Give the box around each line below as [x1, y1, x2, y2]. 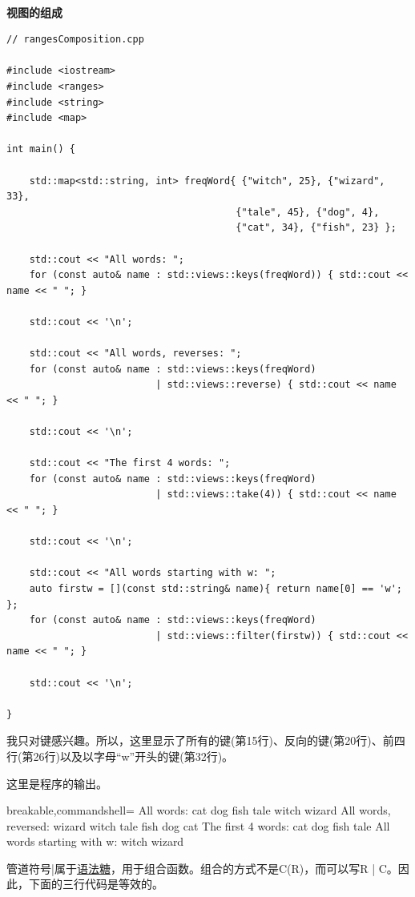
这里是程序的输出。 [6, 774, 107, 791]
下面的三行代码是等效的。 [28, 875, 163, 892]
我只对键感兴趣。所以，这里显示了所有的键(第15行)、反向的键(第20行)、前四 [6, 732, 405, 749]
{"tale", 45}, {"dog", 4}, [236, 206, 380, 218]
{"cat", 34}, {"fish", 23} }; [236, 222, 397, 234]
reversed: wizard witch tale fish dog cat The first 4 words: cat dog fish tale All [6, 817, 390, 834]
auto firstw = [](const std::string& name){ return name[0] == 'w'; [29, 582, 402, 594]
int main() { [6, 143, 75, 155]
